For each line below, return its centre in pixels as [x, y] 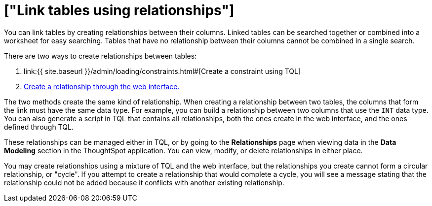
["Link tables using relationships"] [119, 10]
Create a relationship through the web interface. [102, 86]
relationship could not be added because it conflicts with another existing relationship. [144, 182]
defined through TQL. [39, 127]
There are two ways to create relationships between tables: [100, 56]
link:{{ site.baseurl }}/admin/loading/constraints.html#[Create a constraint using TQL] [162, 71]
